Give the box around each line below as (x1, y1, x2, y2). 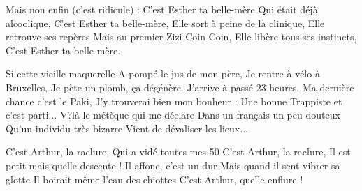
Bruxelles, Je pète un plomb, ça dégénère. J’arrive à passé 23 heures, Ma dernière (6, 79, 354, 94)
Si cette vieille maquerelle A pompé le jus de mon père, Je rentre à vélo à (6, 66, 320, 81)
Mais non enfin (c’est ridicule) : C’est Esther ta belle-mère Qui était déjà (6, 2, 318, 16)
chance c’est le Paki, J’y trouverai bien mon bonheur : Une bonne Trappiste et (6, 93, 342, 108)
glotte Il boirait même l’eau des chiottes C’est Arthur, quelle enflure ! (6, 171, 303, 186)
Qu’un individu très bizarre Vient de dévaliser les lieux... (6, 121, 248, 135)
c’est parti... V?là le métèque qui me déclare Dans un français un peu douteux (6, 107, 340, 122)
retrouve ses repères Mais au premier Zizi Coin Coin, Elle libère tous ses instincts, (6, 29, 357, 44)
